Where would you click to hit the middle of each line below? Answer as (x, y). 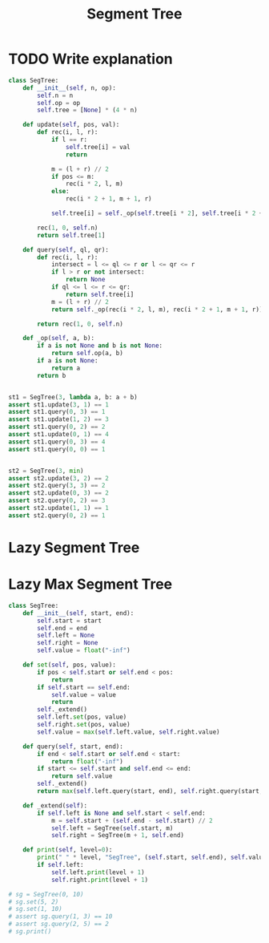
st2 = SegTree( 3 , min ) (46, 471)
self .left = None (66, 635)
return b (52, 375)
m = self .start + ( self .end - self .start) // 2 (132, 820)
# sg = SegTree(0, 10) (46, 894)
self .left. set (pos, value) (82, 717)
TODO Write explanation (91, 59)
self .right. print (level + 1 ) (100, 880)
